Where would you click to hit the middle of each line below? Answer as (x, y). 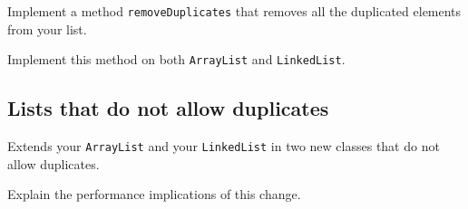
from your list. (47, 28)
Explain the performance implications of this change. (154, 194)
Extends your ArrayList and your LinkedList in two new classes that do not (224, 146)
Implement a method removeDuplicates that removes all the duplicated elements (234, 11)
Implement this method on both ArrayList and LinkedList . (176, 59)
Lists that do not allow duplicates (168, 108)
